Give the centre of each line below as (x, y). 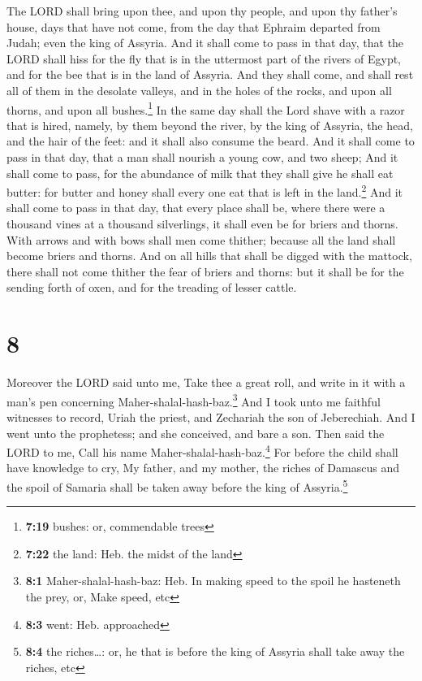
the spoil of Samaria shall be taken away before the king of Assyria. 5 (177, 486)
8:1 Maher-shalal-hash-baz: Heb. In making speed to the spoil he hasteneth (213, 581)
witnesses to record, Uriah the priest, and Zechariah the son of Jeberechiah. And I (211, 416)
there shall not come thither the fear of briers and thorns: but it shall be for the (205, 271)
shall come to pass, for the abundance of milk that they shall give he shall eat (200, 173)
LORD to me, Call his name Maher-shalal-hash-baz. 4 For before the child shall (202, 451)
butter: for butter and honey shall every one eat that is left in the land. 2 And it (205, 191)
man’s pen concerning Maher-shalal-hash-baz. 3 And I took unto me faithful (194, 400)
